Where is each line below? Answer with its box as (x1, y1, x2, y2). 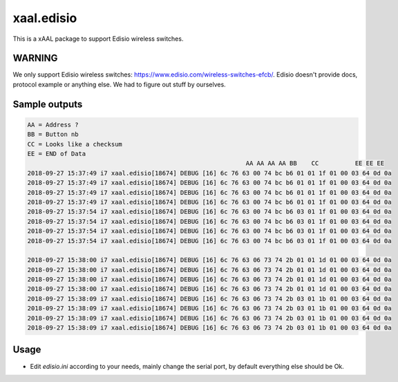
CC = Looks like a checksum (27, 140, 122, 148)
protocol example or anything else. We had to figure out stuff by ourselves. (12, 80, 226, 88)
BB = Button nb (27, 131, 79, 138)
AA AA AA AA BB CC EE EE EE (245, 160, 385, 167)
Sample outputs (12, 98, 83, 110)
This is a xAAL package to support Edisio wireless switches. (12, 35, 184, 43)
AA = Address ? (27, 121, 79, 128)
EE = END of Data (27, 150, 86, 158)
